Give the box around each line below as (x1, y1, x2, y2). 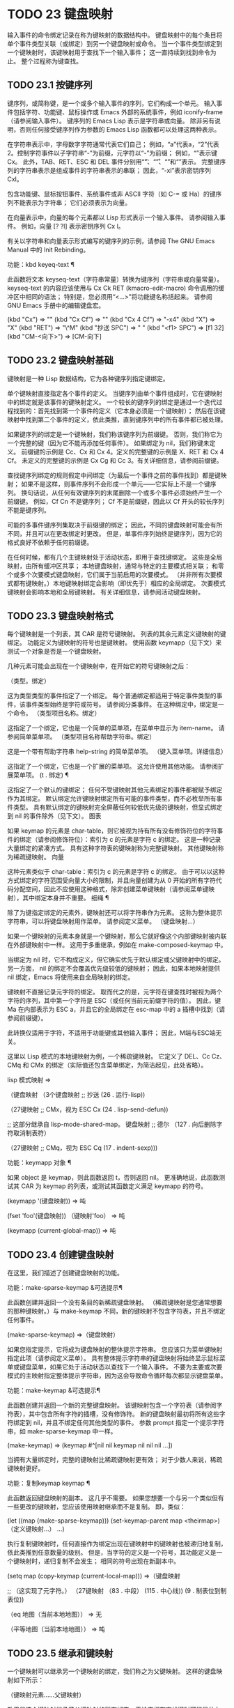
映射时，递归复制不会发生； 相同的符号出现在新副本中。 (19, 1557, 180, 1565)
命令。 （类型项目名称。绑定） (13, 709, 101, 718)
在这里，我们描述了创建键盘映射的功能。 (7, 1269, 123, 1277)
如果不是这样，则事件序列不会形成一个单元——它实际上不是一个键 (20, 479, 210, 488)
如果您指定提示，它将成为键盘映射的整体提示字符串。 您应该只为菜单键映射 (7, 1346, 223, 1354)
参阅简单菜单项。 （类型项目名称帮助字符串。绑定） (7, 732, 155, 741)
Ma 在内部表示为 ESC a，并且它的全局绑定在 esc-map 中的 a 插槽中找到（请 (7, 1005, 226, 1014)
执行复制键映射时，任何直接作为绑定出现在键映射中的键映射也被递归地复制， (7, 1539, 227, 1548)
